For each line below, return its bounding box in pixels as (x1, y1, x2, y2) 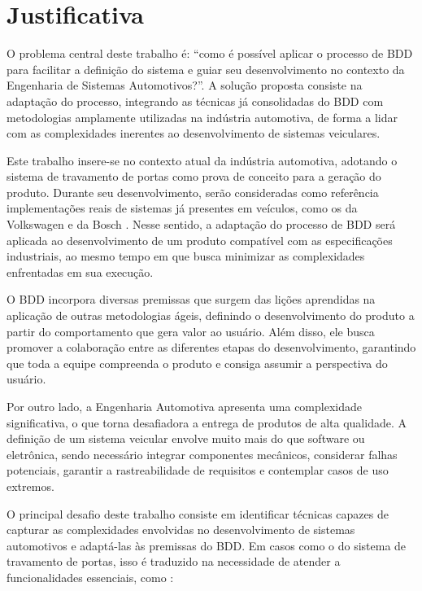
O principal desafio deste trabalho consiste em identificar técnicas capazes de (7, 505, 389, 522)
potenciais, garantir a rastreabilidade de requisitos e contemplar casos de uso (7, 462, 389, 479)
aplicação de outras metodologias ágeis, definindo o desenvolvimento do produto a (7, 307, 415, 324)
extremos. (7, 477, 54, 494)
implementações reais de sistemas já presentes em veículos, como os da (7, 199, 358, 217)
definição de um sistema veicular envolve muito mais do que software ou (7, 430, 365, 447)
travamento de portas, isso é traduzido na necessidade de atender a (7, 553, 341, 570)
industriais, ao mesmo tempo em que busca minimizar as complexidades (7, 247, 365, 265)
